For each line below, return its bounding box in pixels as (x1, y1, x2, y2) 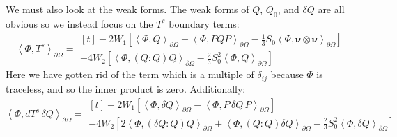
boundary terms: (169, 16, 240, 30)
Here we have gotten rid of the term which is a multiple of (6, 67, 254, 82)
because (270, 67, 304, 82)
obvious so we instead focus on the (6, 16, 153, 30)
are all (318, 2, 345, 16)
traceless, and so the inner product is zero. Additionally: (6, 81, 246, 95)
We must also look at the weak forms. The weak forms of (6, 2, 249, 16)
